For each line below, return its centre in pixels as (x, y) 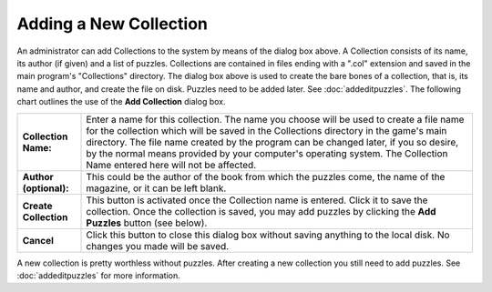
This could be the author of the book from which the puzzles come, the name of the (266, 176)
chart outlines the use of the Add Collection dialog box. (121, 102)
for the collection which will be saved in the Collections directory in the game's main (266, 130)
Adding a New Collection (113, 24)
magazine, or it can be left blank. (156, 188)
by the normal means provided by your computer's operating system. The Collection (267, 153)
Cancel (38, 240)
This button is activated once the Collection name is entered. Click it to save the (257, 200)
